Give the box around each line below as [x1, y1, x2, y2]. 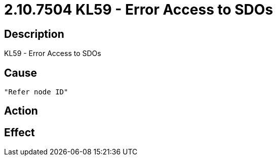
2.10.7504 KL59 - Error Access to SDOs [4, 1, 273, 18]
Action [4, 104, 38, 118]
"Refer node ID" [4, 88, 68, 96]
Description [4, 27, 64, 40]
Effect [4, 126, 35, 139]
